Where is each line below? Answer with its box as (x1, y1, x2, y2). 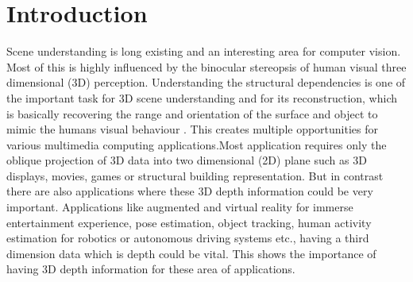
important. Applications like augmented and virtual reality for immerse (6, 199, 353, 215)
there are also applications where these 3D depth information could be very (6, 183, 373, 199)
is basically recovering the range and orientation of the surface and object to (6, 105, 378, 122)
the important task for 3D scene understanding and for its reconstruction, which (6, 89, 398, 106)
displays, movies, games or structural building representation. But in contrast (6, 167, 384, 183)
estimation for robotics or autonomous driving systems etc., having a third (6, 230, 369, 246)
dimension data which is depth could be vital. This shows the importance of (6, 245, 376, 261)
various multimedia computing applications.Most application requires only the (6, 136, 387, 153)
